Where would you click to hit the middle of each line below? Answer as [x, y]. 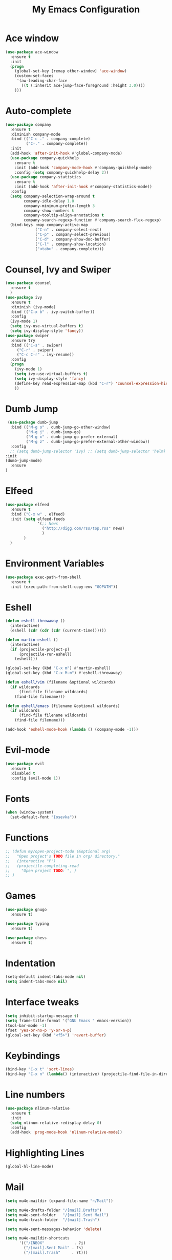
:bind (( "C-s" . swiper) [36, 345]
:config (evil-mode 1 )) [35, 778]
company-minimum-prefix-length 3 [59, 206]
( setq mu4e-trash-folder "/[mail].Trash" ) [52, 1220]
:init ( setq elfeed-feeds [38, 519]
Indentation [30, 963]
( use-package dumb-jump [33, 422]
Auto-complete [38, 111]
